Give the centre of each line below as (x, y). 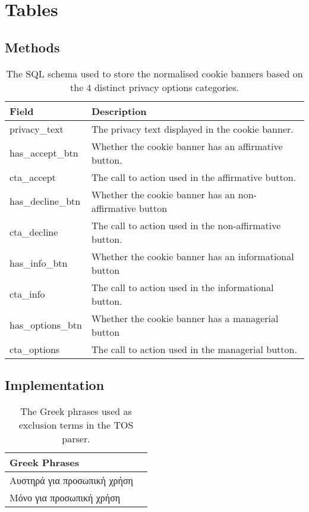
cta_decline (34, 232)
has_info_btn (39, 263)
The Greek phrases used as (76, 411)
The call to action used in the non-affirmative (186, 225)
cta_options (35, 349)
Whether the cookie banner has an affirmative (187, 146)
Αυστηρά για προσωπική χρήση (71, 480)
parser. (76, 438)
